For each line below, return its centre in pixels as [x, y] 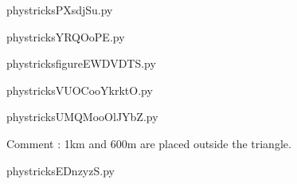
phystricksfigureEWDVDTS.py [81, 63]
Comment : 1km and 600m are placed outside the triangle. [149, 143]
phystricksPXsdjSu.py [60, 10]
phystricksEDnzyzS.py [61, 170]
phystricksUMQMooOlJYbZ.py [82, 117]
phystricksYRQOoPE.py [66, 36]
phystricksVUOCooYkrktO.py [80, 90]
